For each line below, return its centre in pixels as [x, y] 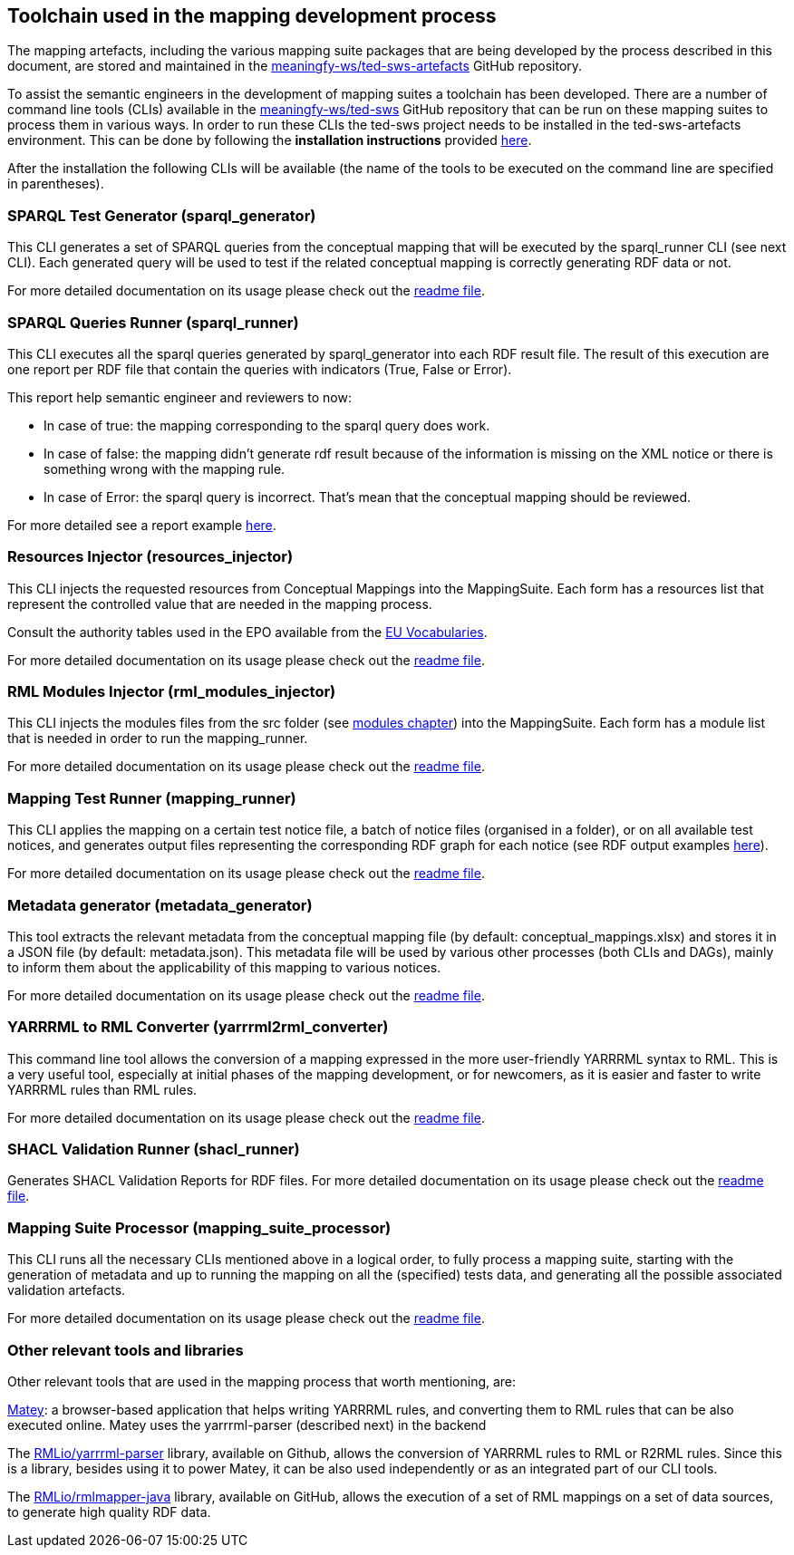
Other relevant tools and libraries [126, 1350]
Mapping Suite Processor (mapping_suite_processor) [199, 1227]
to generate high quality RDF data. [109, 1512]
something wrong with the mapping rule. [165, 468]
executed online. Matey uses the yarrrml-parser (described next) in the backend [247, 1425]
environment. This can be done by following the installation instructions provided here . [270, 140]
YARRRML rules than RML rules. [102, 1089]
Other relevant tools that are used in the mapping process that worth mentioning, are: [262, 1381]
